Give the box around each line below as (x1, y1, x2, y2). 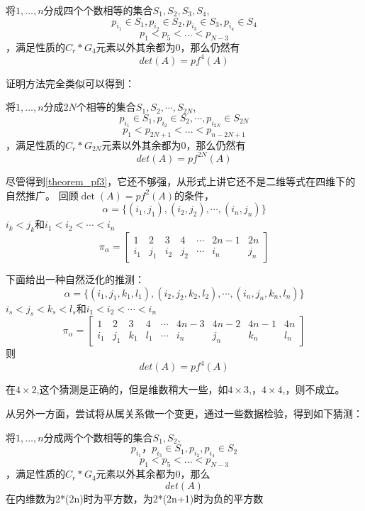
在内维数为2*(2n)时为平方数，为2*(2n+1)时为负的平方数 (6, 490, 264, 505)
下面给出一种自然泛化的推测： (6, 271, 145, 286)
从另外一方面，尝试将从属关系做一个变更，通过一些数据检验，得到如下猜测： (6, 406, 363, 421)
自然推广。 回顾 (6, 187, 79, 202)
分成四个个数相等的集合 (43, 3, 153, 17)
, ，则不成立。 (282, 382, 345, 397)
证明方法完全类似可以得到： (6, 75, 135, 90)
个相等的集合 (76, 99, 136, 114)
